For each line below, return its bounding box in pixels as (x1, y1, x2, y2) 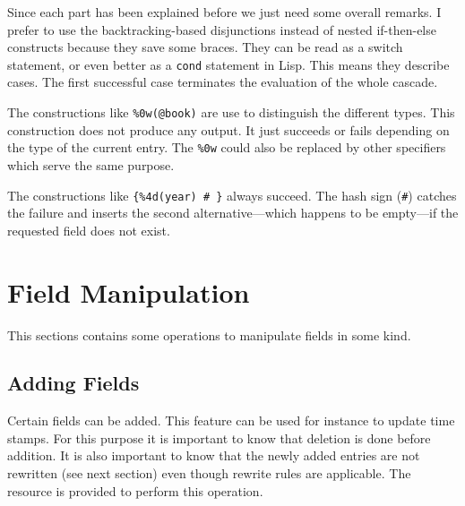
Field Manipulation (7, 273, 250, 310)
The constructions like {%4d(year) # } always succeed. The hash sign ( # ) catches (7, 185, 457, 204)
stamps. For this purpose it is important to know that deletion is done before (7, 428, 431, 447)
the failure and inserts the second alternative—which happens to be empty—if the (7, 203, 459, 222)
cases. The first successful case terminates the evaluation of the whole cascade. (7, 73, 438, 91)
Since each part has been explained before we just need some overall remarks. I (7, 3, 442, 21)
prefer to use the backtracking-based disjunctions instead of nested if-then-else (7, 20, 436, 39)
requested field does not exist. (7, 220, 170, 239)
